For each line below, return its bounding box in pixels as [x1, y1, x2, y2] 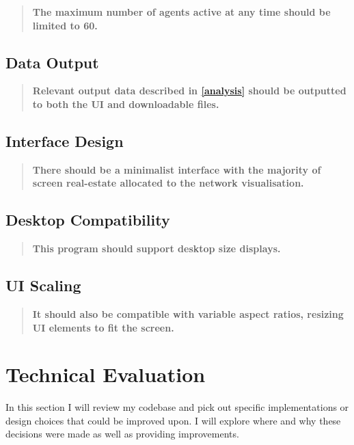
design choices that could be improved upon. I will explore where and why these [5, 413, 341, 427]
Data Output [5, 51, 99, 72]
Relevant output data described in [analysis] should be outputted [32, 83, 346, 98]
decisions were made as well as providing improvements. [5, 427, 239, 441]
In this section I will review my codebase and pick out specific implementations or [5, 400, 349, 414]
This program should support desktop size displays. [32, 241, 281, 256]
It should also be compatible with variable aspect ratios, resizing [32, 306, 344, 321]
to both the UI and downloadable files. [32, 96, 219, 111]
